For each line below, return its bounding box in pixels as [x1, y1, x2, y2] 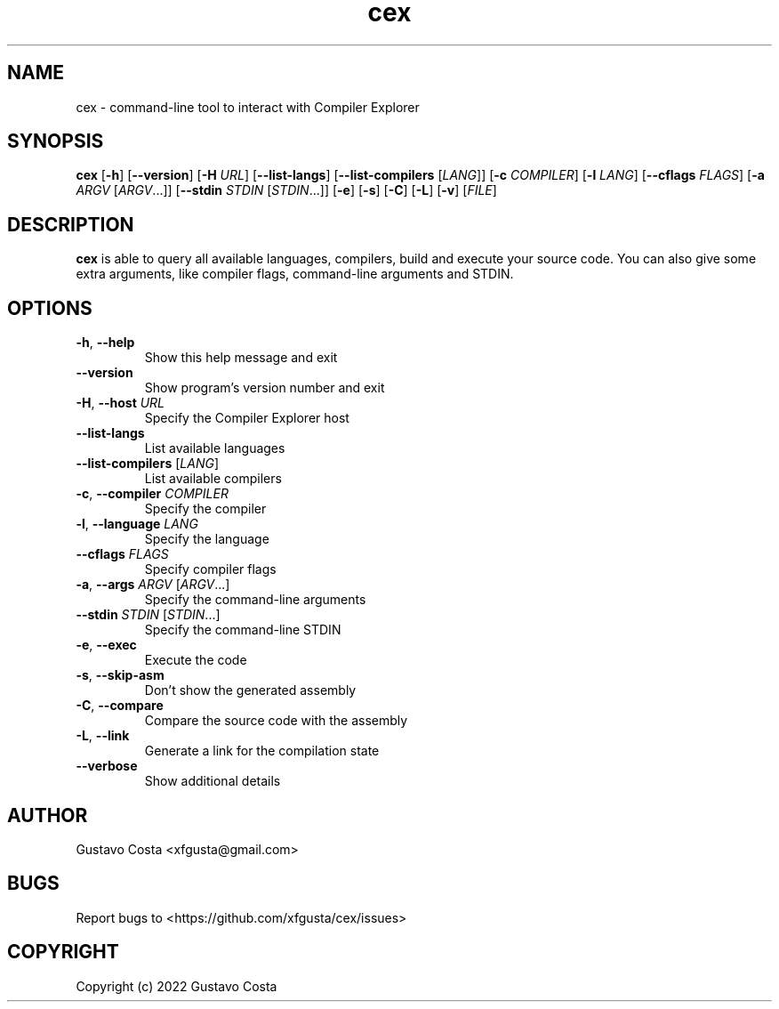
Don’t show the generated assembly [144, 682, 357, 698]
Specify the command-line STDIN [144, 622, 341, 638]
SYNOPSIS [7, 130, 104, 153]
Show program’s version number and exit [144, 380, 385, 396]
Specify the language [144, 531, 269, 547]
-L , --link [76, 728, 130, 744]
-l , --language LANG [76, 516, 198, 532]
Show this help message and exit [144, 350, 338, 366]
